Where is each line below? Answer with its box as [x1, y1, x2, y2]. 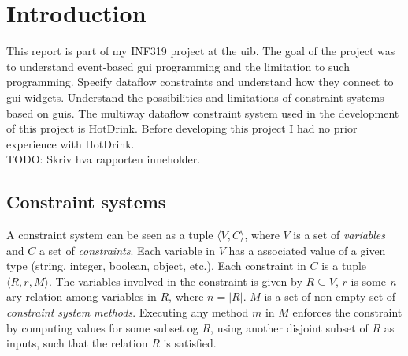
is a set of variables [293, 227, 386, 243]
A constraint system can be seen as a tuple [6, 227, 213, 243]
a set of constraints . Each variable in [39, 242, 215, 258]
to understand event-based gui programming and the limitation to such [6, 58, 350, 74]
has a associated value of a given [228, 242, 386, 258]
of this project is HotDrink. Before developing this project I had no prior [6, 120, 358, 137]
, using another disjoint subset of [210, 319, 369, 335]
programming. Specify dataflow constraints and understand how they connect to [6, 73, 394, 90]
